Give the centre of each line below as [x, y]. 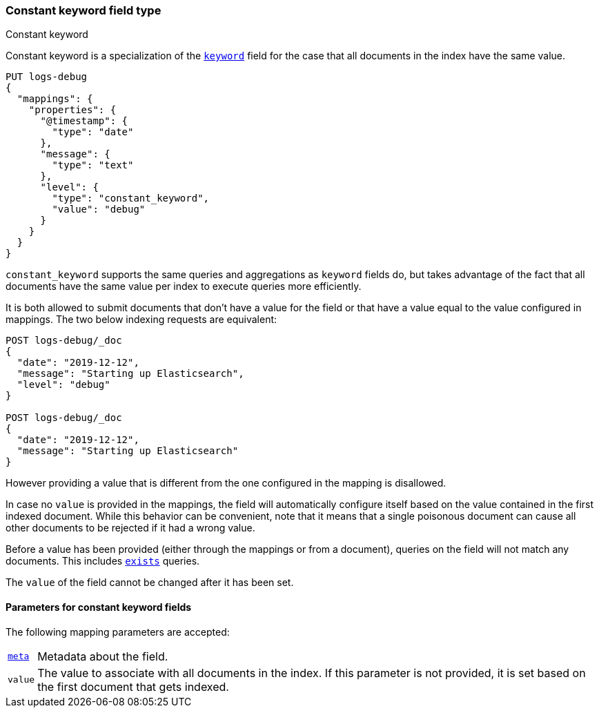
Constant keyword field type [84, 10]
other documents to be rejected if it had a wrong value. [130, 528]
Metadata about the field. [103, 656]
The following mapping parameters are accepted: [118, 632]
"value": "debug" [99, 209]
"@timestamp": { [84, 121]
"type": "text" [93, 165]
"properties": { [72, 110]
